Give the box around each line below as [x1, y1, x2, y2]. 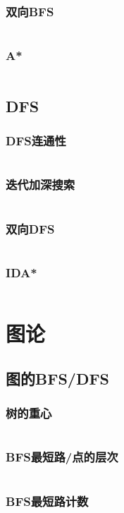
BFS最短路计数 [6, 492, 89, 509]
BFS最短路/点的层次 [6, 448, 118, 466]
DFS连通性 [6, 132, 66, 150]
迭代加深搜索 [6, 176, 75, 193]
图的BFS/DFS [6, 367, 110, 389]
